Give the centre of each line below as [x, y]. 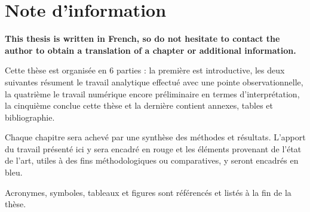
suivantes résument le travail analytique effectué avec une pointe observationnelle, [154, 82]
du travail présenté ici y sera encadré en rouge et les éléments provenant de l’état [153, 148]
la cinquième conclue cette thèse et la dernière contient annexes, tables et [139, 105]
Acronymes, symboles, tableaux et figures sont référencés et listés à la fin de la [148, 192]
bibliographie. [30, 117]
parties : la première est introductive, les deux [200, 70]
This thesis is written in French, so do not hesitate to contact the [142, 39]
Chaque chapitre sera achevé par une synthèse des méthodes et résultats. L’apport [155, 137]
